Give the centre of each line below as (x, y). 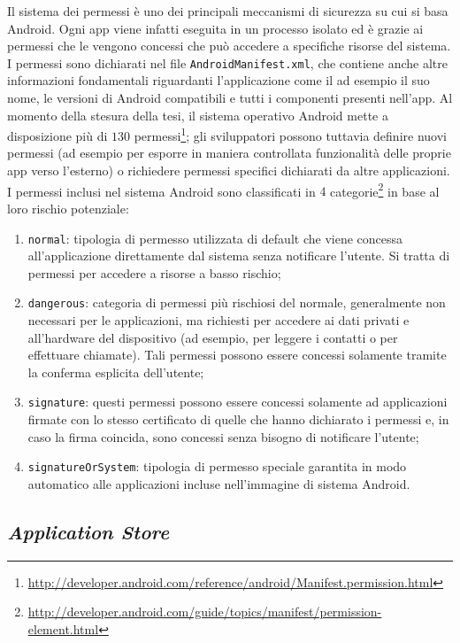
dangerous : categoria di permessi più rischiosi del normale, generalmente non (237, 302)
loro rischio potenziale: (68, 208)
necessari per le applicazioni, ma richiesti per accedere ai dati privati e (218, 320)
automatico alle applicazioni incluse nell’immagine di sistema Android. (219, 483)
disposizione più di (57, 135)
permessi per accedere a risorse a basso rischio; (154, 272)
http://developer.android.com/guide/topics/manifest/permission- (205, 612)
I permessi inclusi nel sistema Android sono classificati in (161, 191)
